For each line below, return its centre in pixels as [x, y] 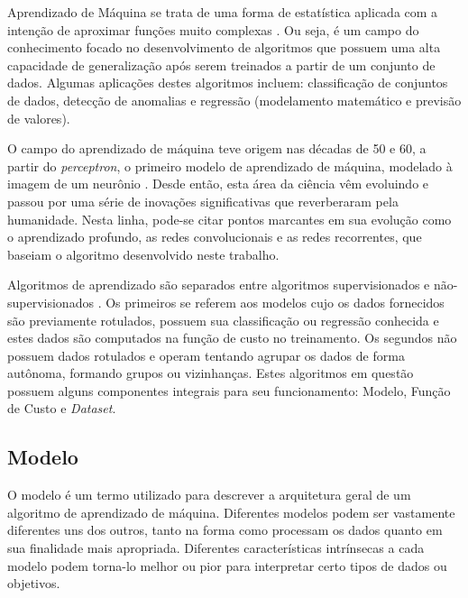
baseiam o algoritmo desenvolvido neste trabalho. [143, 254]
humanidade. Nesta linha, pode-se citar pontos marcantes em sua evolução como [229, 219]
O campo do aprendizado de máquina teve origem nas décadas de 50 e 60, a [217, 148]
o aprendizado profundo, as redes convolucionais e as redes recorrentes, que [215, 237]
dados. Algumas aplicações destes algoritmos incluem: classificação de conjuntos [228, 83]
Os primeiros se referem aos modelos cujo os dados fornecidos [275, 302]
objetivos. [34, 583]
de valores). [39, 118]
